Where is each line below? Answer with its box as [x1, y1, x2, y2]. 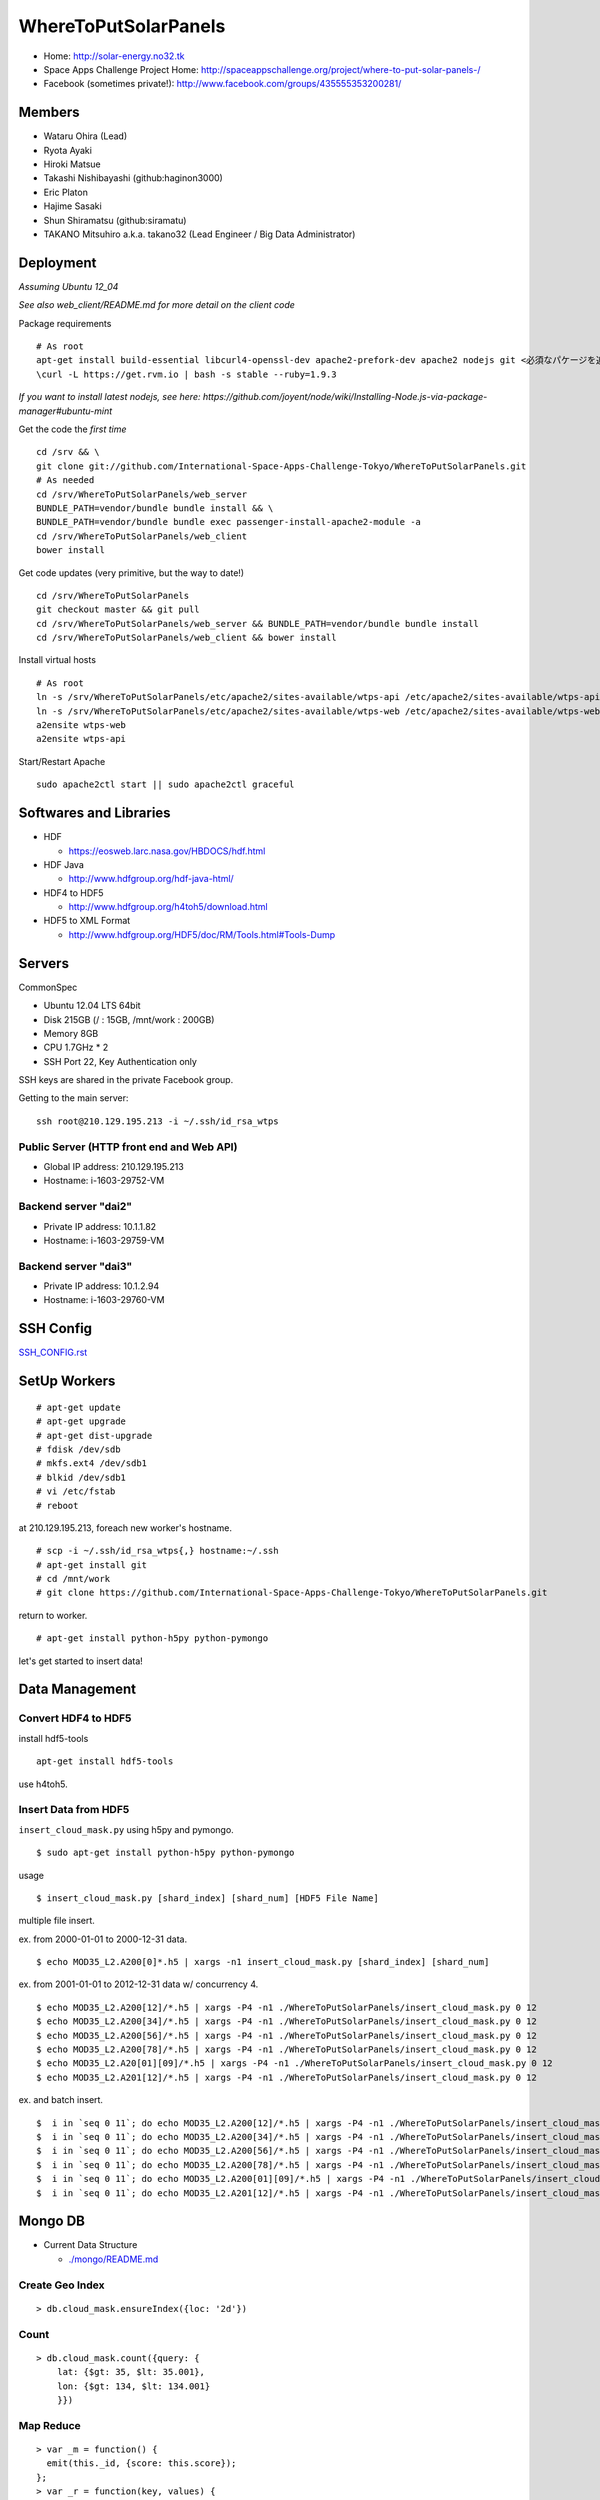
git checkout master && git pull [36, 604, 200, 615]
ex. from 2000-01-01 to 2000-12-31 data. [18, 1933, 188, 1945]
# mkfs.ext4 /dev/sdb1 [36, 1458, 148, 1469]
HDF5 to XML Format [43, 915, 131, 927]
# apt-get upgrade [36, 1416, 127, 1427]
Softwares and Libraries [18, 805, 171, 822]
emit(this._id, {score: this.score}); [46, 2458, 237, 2469]
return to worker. [18, 1609, 88, 1621]
